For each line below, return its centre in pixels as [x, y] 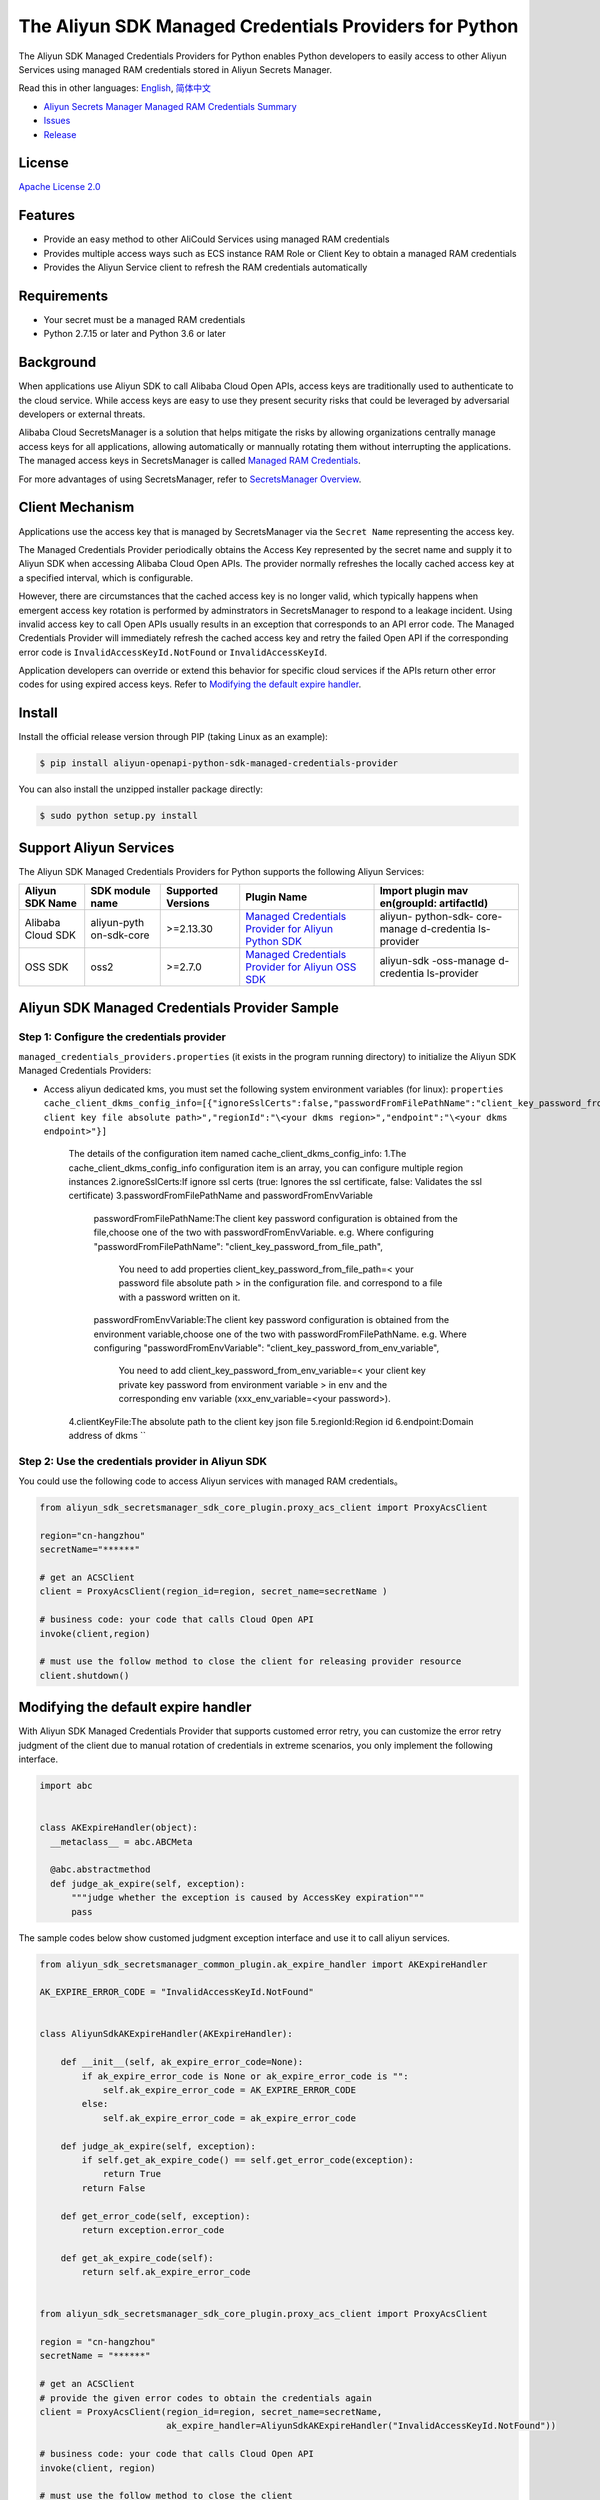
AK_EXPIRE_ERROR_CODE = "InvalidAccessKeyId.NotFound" [176, 1992]
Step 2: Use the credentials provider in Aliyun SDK [143, 1461]
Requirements [63, 295]
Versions [188, 903]
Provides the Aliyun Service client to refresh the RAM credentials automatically [205, 267]
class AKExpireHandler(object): [119, 1828]
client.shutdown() [84, 1675]
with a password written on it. [179, 1297]
